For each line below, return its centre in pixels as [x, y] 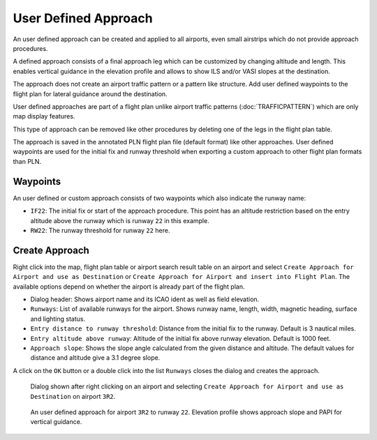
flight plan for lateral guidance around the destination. [90, 93]
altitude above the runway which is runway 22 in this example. [120, 220]
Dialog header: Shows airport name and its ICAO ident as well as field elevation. [145, 299]
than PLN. [27, 161]
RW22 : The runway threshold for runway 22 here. [100, 230]
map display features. [44, 116]
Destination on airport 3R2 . [73, 396]
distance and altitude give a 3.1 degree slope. [95, 358]
